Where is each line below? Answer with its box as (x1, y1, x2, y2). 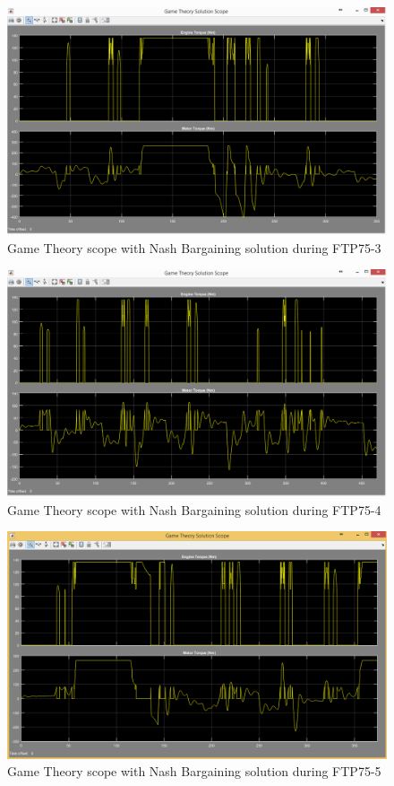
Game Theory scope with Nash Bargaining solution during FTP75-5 (7, 762, 381, 781)
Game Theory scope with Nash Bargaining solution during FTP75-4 (7, 500, 381, 519)
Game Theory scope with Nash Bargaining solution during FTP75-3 (7, 238, 381, 257)
